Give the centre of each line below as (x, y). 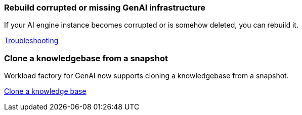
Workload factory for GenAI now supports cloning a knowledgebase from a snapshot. (146, 76)
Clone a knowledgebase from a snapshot (86, 58)
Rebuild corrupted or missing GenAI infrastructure (105, 8)
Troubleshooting (31, 41)
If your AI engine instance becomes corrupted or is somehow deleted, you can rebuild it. (151, 25)
